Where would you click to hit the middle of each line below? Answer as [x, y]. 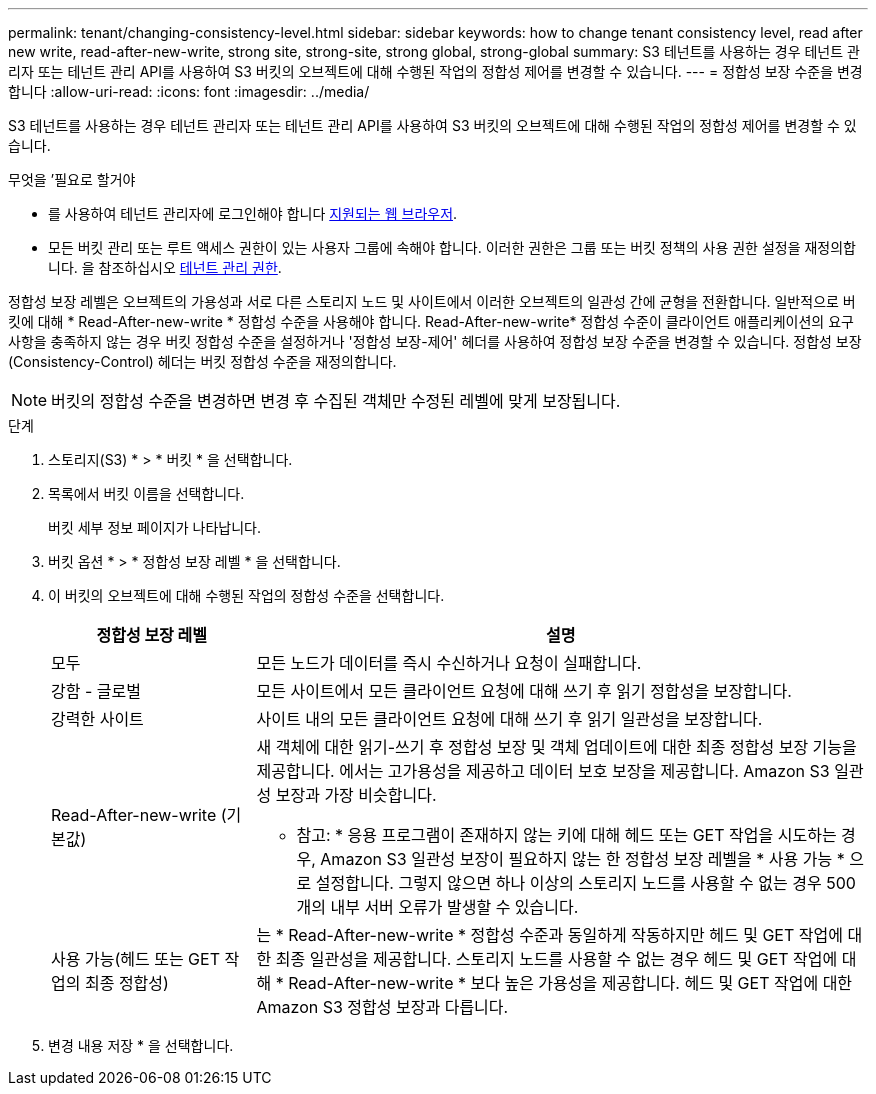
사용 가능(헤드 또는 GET [135, 959]
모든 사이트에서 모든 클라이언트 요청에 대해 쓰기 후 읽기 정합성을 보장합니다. [524, 691]
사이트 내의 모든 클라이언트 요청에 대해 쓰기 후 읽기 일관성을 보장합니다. [509, 719]
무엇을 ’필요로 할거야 [72, 179]
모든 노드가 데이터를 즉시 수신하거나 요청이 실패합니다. [449, 663]
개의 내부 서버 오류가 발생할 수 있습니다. [437, 907]
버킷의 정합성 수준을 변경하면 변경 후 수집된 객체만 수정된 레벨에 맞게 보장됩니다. [336, 401]
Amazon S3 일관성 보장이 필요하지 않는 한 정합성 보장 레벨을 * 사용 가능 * [582, 859]
